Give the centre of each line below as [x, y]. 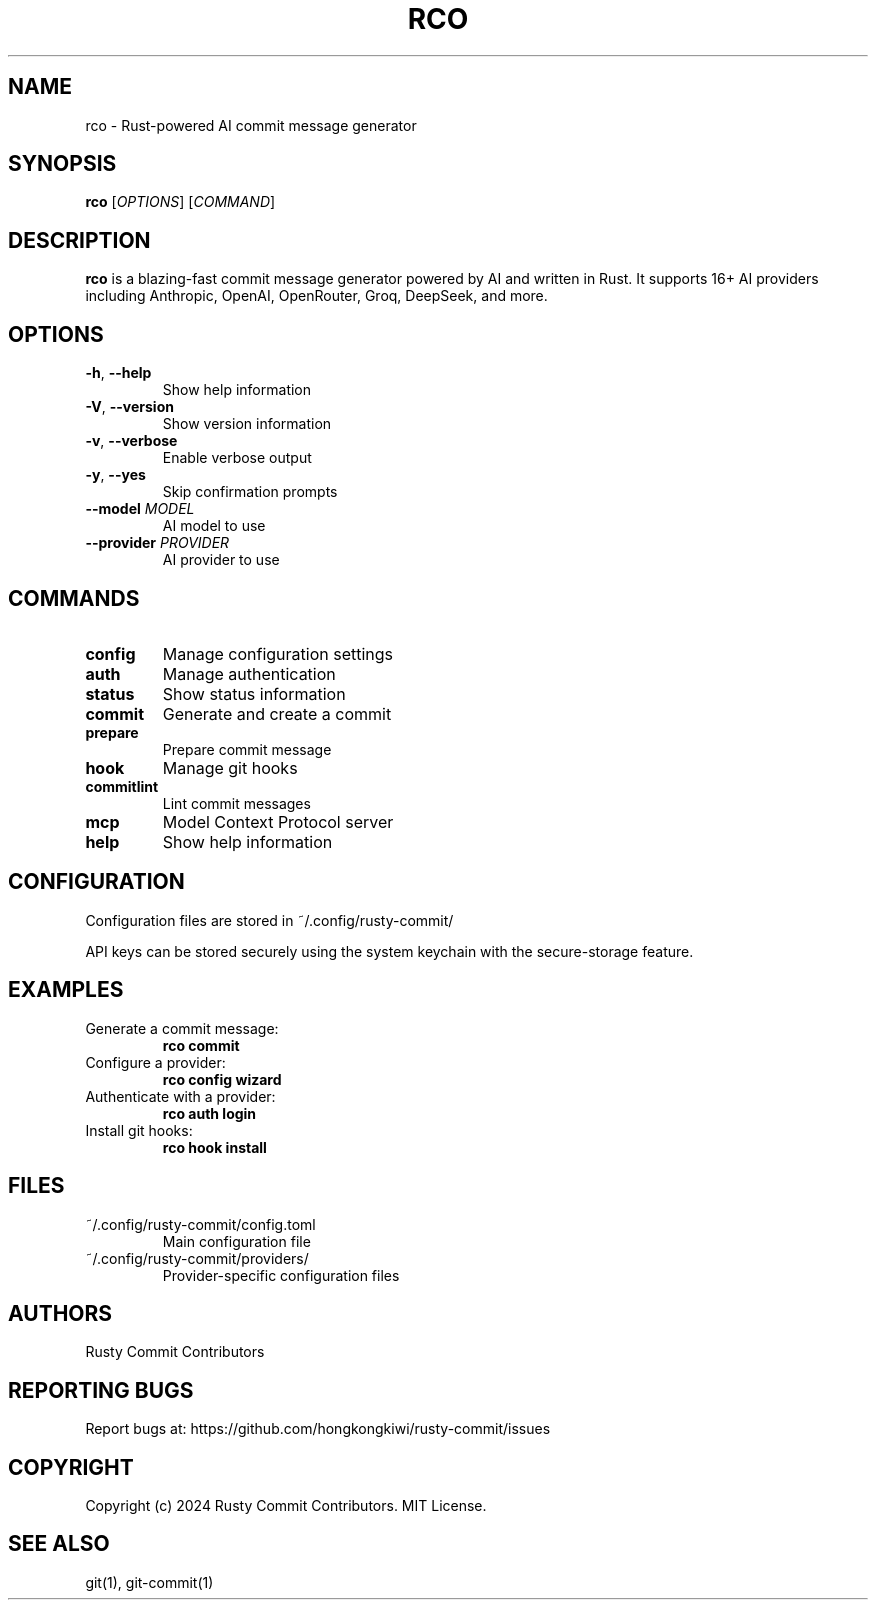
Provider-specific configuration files [281, 1275]
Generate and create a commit [277, 713]
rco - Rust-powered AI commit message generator [251, 125]
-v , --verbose [131, 441]
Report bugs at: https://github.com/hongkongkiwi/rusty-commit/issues [318, 1429]
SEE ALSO [59, 1544]
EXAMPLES [66, 990]
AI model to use [214, 526]
